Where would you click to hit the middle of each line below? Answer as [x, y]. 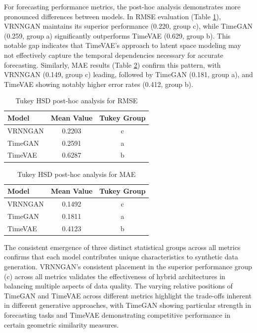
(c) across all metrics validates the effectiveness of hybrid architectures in [115, 276]
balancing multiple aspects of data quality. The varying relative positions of [118, 286]
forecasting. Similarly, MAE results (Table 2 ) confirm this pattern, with [112, 64]
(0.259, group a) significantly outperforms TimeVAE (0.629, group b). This [117, 35]
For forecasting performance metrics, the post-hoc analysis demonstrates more [122, 6]
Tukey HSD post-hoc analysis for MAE [76, 174]
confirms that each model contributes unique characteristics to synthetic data [121, 257]
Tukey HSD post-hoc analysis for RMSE [77, 101]
